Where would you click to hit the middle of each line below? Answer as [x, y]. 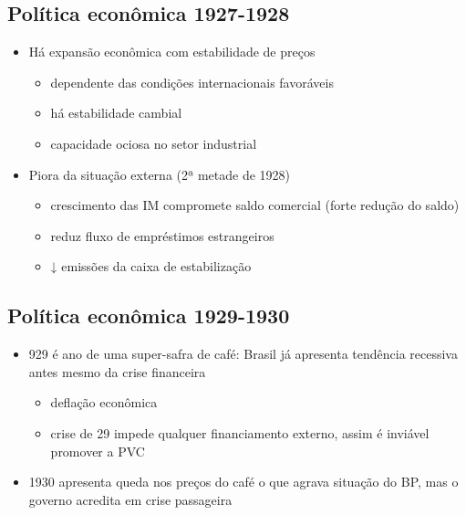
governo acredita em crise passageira [130, 499]
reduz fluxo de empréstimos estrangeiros [162, 235]
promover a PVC [98, 451]
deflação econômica [104, 402]
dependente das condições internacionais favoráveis [192, 82]
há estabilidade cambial [116, 113]
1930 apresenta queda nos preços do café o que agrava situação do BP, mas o [243, 482]
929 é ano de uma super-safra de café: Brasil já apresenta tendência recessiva [243, 354]
